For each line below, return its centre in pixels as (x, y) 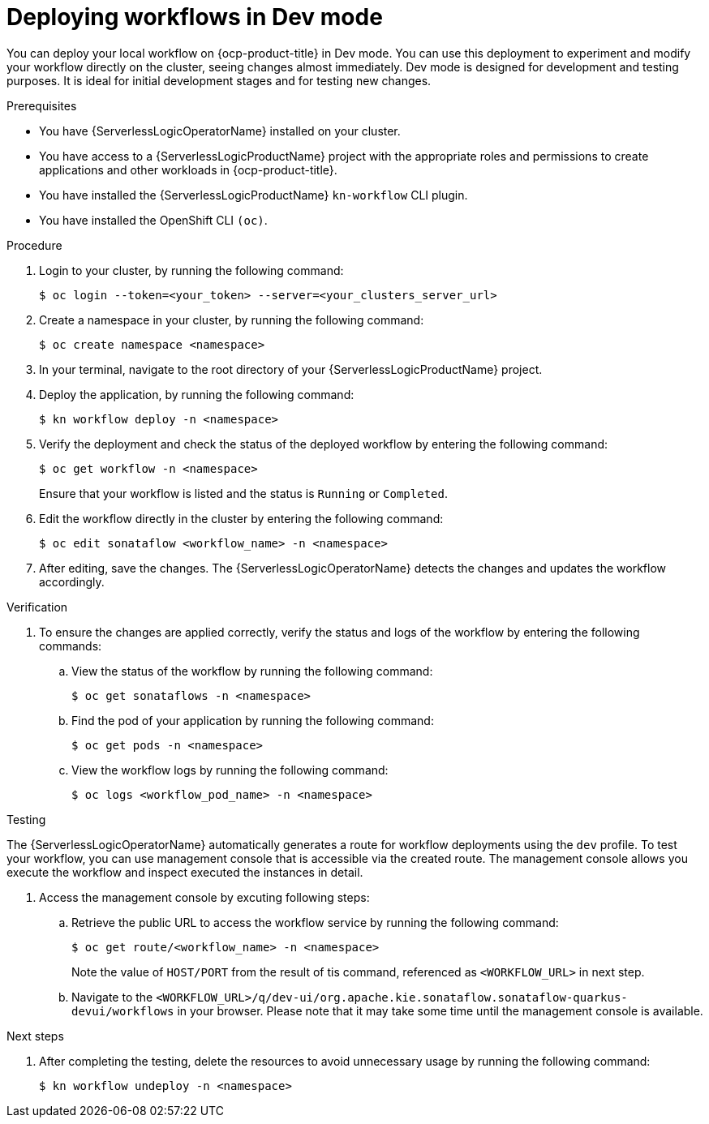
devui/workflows (123, 1011)
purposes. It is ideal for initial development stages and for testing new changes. (219, 80)
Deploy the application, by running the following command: (197, 394)
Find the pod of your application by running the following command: (253, 720)
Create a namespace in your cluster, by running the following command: (232, 320)
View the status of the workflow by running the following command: (252, 671)
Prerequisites (42, 105)
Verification (37, 607)
